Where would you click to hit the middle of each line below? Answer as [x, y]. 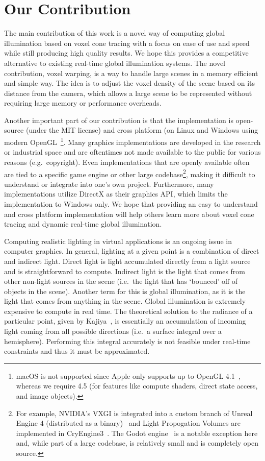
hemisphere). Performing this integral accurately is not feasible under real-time [127, 341]
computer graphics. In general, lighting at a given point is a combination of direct [132, 251]
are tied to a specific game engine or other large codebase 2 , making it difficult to [130, 173]
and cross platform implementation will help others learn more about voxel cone [129, 214]
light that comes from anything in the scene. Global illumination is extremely [125, 301]
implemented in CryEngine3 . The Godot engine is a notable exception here [137, 433]
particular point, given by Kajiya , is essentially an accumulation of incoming [125, 321]
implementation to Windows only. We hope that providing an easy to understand [131, 203]
